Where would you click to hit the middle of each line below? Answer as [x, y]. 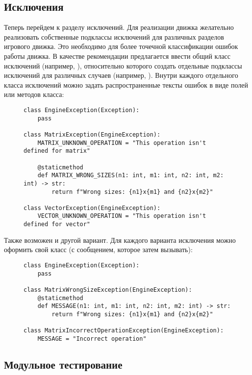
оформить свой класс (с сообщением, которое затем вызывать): [98, 249]
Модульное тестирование [63, 364]
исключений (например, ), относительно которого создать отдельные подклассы [123, 65]
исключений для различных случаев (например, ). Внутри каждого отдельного [121, 75]
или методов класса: [34, 94]
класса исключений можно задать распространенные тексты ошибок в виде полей [126, 84]
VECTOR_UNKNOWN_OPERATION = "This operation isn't [122, 216]
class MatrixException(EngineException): [92, 134]
